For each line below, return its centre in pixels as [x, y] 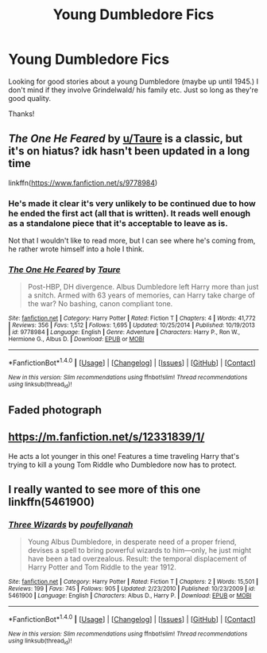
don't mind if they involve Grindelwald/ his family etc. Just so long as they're [133, 90]
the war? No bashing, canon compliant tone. [100, 304]
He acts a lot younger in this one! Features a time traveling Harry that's [124, 456]
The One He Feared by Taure [64, 270]
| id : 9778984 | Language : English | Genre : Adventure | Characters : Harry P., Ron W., [124, 332]
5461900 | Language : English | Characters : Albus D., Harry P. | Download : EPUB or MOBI [130, 596]
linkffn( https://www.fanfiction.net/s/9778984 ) [83, 183]
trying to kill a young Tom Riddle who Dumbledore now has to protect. [122, 464]
